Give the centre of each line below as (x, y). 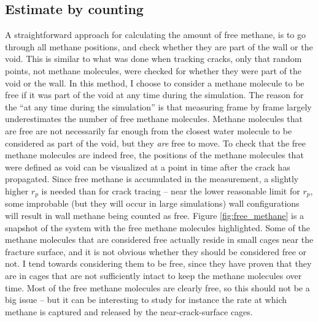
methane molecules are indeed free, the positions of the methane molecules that (154, 155)
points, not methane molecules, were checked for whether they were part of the (153, 70)
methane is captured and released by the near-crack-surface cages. (129, 311)
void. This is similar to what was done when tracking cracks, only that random (153, 59)
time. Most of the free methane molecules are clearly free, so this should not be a (157, 287)
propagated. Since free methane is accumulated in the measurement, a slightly (152, 179)
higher (17, 190)
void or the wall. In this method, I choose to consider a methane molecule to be (155, 82)
